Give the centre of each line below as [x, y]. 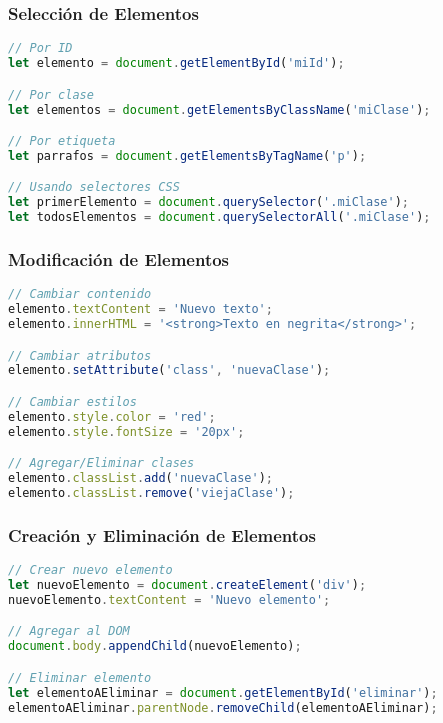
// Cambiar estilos [72, 401]
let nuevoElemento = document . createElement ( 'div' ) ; [187, 584]
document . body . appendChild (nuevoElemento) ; [155, 646]
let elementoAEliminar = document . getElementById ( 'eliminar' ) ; [223, 692]
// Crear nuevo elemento [90, 570]
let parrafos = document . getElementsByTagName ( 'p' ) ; [187, 155]
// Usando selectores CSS [94, 187]
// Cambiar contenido [80, 294]
